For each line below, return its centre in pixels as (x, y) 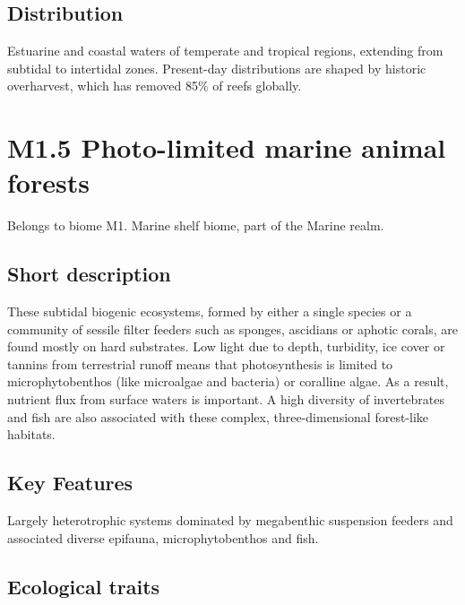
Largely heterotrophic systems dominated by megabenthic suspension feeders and (230, 520)
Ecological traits (84, 586)
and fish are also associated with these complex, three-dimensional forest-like (218, 416)
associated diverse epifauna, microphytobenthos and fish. (163, 537)
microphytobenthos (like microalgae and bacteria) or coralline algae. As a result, (228, 381)
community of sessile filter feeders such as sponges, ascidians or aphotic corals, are (233, 328)
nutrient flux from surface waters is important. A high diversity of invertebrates (226, 399)
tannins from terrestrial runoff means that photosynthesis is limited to (200, 363)
